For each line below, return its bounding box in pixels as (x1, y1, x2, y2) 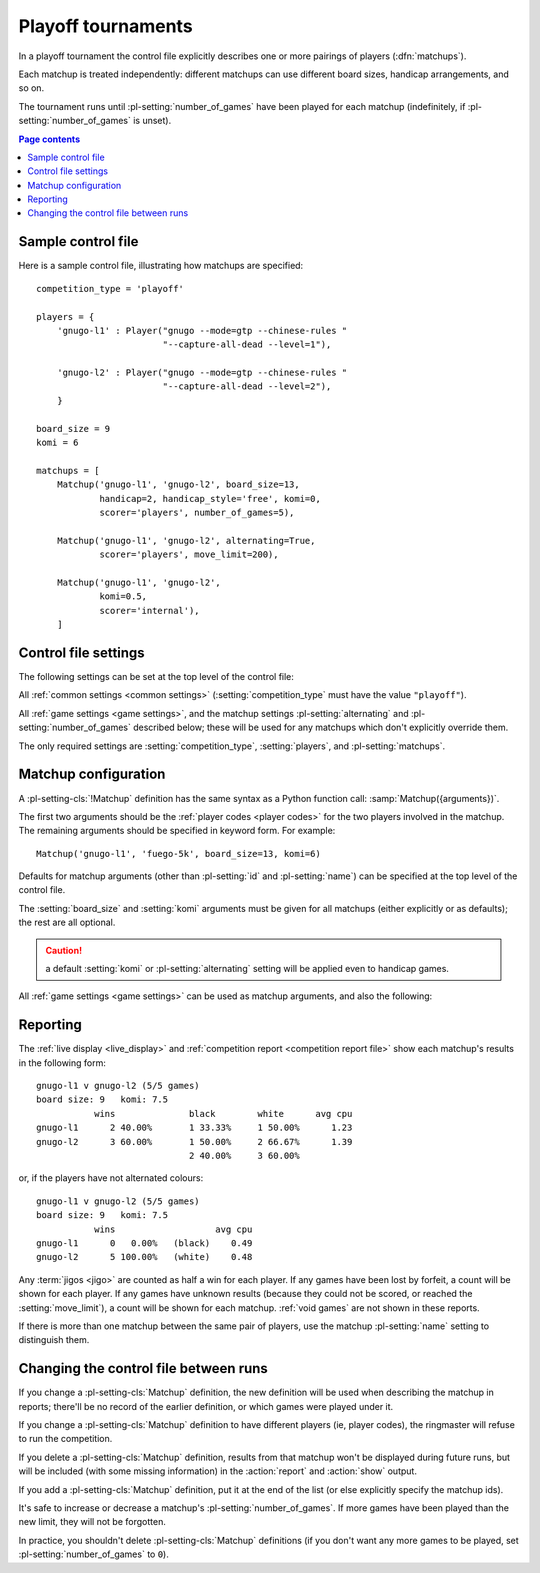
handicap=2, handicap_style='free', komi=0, (99, 493, 322, 504)
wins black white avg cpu (93, 1108, 353, 1119)
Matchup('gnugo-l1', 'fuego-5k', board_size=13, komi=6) (36, 848, 322, 859)
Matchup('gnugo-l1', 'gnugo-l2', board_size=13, (56, 479, 300, 490)
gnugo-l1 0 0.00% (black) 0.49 (36, 1238, 253, 1249)
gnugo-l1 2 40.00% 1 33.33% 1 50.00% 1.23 (36, 1122, 353, 1134)
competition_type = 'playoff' (36, 283, 185, 294)
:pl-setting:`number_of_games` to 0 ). (18, 1548, 169, 1560)
